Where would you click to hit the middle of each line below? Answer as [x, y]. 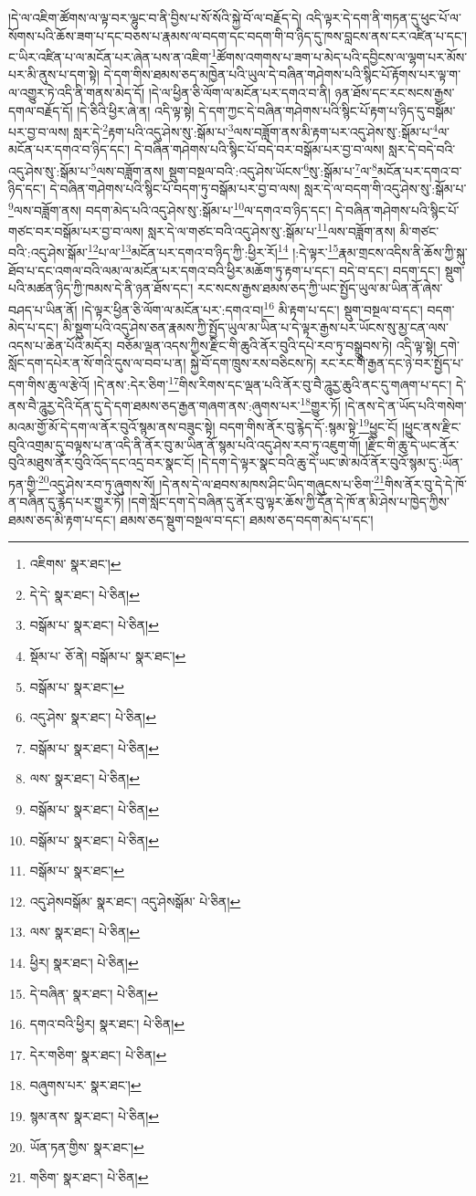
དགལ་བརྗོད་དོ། [41, 110]
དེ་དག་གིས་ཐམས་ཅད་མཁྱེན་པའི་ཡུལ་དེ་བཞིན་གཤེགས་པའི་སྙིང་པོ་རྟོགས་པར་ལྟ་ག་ [282, 74]
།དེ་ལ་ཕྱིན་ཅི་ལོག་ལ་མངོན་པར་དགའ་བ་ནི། [239, 93]
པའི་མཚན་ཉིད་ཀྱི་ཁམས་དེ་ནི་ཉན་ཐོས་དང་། [101, 288]
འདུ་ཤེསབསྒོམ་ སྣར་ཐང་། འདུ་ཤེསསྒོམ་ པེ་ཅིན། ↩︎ [135, 901]
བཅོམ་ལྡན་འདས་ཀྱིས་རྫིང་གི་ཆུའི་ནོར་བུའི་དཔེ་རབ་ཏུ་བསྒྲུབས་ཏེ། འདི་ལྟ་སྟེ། [276, 345]
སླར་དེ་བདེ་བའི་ [422, 149]
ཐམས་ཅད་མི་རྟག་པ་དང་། [62, 519]
